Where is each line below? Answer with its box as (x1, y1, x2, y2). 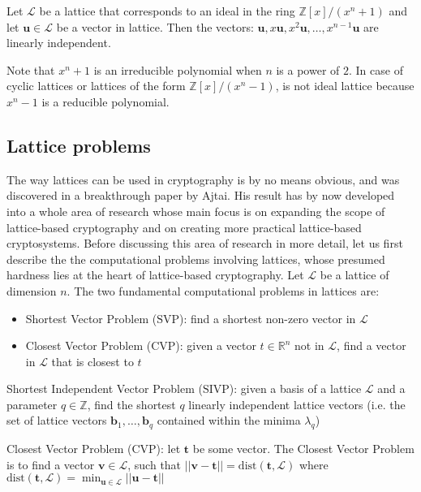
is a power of (276, 61, 340, 78)
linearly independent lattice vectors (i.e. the (188, 395, 406, 412)
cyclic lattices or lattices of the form (6, 77, 186, 94)
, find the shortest (87, 395, 176, 412)
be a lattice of (320, 266, 389, 283)
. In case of (349, 61, 403, 78)
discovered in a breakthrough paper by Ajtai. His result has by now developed (6, 187, 395, 204)
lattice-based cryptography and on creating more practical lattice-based (6, 218, 362, 235)
